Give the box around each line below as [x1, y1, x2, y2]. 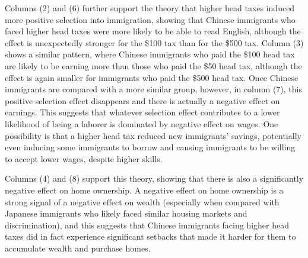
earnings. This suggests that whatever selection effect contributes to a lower [5, 106, 280, 118]
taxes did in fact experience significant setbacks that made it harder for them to [5, 230, 296, 243]
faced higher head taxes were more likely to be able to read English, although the [5, 25, 301, 37]
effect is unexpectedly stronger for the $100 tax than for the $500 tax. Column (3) [5, 36, 304, 49]
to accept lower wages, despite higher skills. [5, 152, 163, 165]
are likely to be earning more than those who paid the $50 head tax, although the [5, 59, 302, 72]
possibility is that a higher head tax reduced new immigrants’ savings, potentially [5, 129, 301, 141]
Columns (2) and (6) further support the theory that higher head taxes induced [5, 2, 295, 14]
